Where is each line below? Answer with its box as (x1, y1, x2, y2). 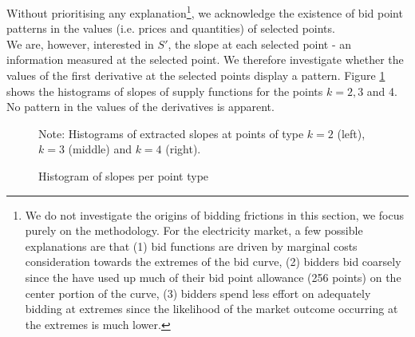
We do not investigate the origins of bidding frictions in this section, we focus (25, 206, 405, 223)
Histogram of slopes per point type (38, 168, 209, 184)
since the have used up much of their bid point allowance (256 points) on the (25, 268, 401, 285)
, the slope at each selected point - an (168, 35, 352, 52)
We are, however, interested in (6, 35, 154, 52)
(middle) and (68, 141, 132, 157)
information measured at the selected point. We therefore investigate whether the (6, 51, 404, 68)
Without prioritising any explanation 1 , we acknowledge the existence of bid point (6, 2, 403, 21)
